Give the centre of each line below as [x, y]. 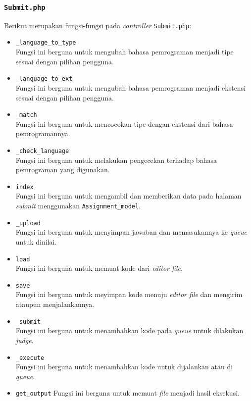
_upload [28, 223]
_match [26, 115]
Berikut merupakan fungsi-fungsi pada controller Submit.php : [98, 25]
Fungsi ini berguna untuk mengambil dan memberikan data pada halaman [128, 196]
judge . [25, 340]
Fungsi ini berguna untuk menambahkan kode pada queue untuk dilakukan [129, 330]
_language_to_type [46, 43]
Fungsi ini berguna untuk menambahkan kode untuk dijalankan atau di [124, 367]
